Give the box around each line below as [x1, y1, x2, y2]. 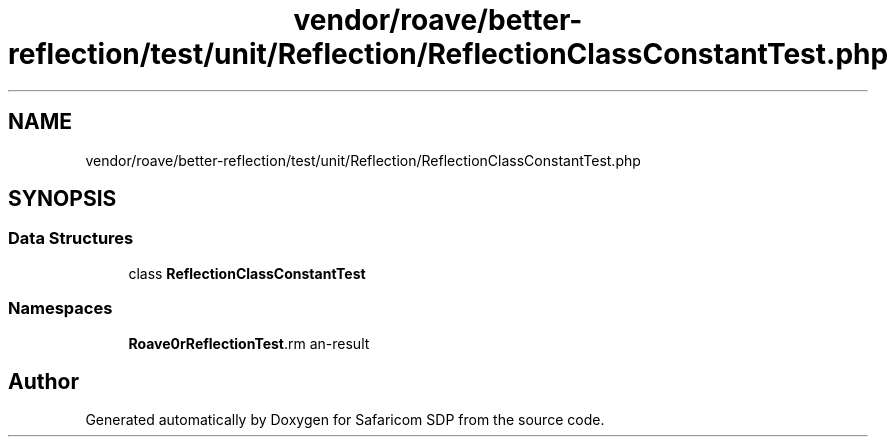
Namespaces [8, 298, 113, 319]
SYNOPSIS [8, 186, 117, 212]
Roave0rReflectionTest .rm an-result [128, 334, 370, 352]
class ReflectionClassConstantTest [128, 264, 366, 282]
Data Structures [8, 228, 134, 249]
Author [8, 368, 79, 394]
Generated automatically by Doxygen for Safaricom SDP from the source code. [85, 411, 605, 429]
